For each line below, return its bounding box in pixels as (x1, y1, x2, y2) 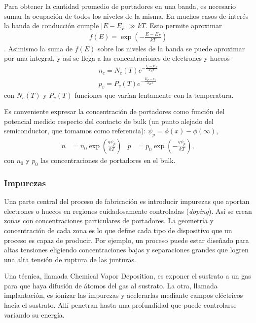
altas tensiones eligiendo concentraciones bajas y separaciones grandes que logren (4, 244, 249, 255)
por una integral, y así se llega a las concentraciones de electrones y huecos (4, 53, 230, 63)
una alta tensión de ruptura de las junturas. (4, 254, 136, 264)
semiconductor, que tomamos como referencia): (4, 125, 146, 136)
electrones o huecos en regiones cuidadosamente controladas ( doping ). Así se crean (4, 205, 252, 216)
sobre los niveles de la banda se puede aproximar (98, 43, 245, 53)
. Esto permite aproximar (145, 20, 222, 31)
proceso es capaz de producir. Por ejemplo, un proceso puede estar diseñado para (4, 235, 249, 245)
